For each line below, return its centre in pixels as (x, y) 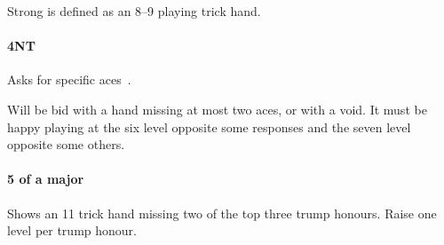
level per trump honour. (72, 230)
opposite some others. (66, 144)
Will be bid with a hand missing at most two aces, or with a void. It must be (217, 109)
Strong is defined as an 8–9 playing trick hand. (134, 11)
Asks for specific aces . (69, 79)
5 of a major (46, 179)
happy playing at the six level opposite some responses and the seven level (209, 126)
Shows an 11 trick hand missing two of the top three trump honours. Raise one (222, 213)
